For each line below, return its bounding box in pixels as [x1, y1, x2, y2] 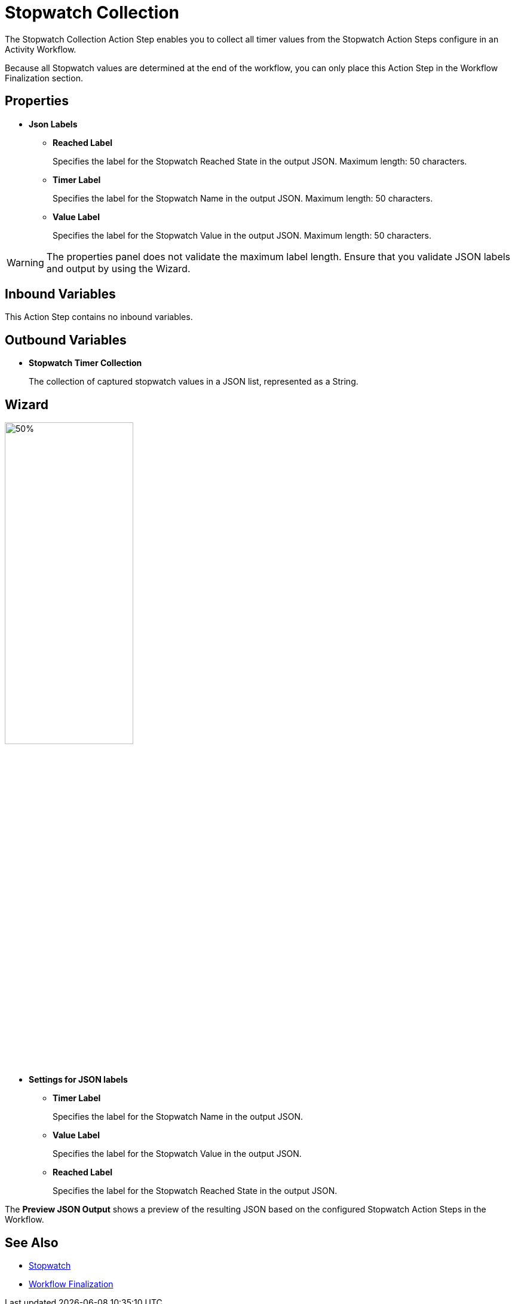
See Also [5, 1235, 59, 1250]
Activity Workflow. [5, 44, 76, 54]
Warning [7, 256, 44, 269]
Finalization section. [5, 72, 83, 83]
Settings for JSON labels [29, 1074, 128, 1085]
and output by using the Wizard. [46, 262, 191, 275]
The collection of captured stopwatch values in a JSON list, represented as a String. [29, 376, 358, 387]
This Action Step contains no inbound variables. [5, 312, 193, 322]
